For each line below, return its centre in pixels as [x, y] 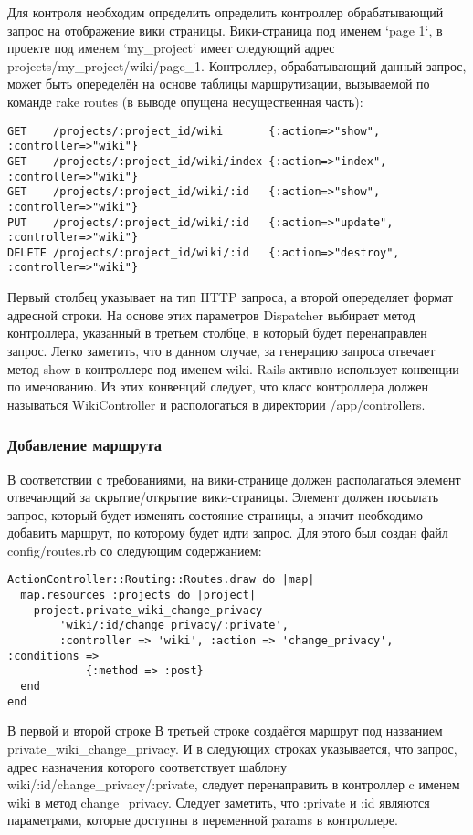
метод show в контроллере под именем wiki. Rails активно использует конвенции [233, 368]
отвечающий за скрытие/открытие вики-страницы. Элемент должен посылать [223, 497]
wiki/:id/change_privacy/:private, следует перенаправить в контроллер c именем [234, 784]
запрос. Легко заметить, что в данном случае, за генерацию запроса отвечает [221, 350]
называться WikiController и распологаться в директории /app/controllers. [216, 404]
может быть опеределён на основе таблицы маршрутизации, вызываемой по [219, 83]
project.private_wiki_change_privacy [148, 610]
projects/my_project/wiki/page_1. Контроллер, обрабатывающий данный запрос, [237, 65]
